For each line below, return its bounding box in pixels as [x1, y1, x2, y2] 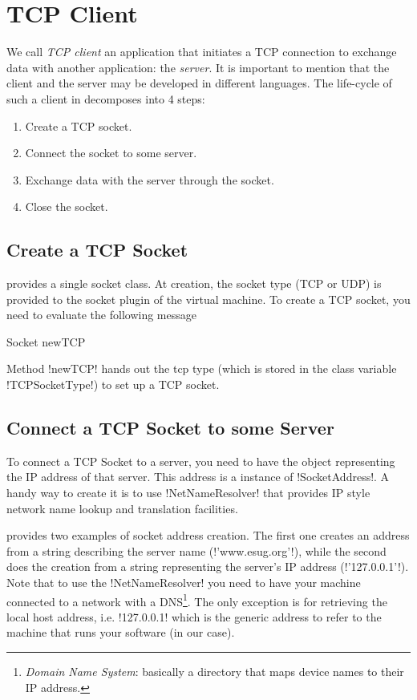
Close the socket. [25, 198, 108, 215]
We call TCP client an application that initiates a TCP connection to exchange [6, 43, 397, 60]
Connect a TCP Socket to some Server [6, 415, 334, 440]
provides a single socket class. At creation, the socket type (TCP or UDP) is [6, 275, 382, 292]
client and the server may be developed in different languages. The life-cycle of [6, 75, 392, 91]
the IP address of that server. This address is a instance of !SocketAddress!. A [6, 468, 390, 485]
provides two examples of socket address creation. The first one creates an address [6, 527, 410, 544]
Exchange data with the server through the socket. [25, 171, 274, 188]
